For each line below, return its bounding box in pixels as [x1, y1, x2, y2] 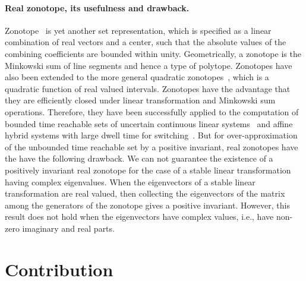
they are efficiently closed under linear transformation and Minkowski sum [5, 94, 276, 106]
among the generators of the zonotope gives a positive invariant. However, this [5, 198, 290, 211]
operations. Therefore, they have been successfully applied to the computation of [5, 105, 299, 118]
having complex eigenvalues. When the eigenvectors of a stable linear [5, 175, 255, 188]
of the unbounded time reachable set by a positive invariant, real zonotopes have [5, 140, 298, 153]
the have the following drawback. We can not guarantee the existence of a [5, 152, 273, 165]
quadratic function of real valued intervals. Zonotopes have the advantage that [5, 82, 291, 94]
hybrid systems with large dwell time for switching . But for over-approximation [5, 129, 298, 141]
